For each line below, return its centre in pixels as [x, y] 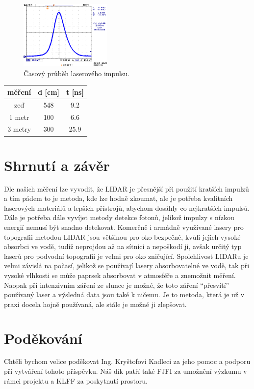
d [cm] [49, 92]
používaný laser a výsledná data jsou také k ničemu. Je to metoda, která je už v [124, 294]
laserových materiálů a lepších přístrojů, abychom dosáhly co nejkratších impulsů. [127, 208]
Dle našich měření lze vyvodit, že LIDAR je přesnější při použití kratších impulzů [127, 188]
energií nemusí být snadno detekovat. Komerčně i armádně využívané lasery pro [124, 227]
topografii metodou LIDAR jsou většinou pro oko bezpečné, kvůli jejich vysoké [122, 236]
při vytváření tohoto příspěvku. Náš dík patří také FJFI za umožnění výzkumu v [126, 371]
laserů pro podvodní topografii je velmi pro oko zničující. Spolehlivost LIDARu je [126, 256]
